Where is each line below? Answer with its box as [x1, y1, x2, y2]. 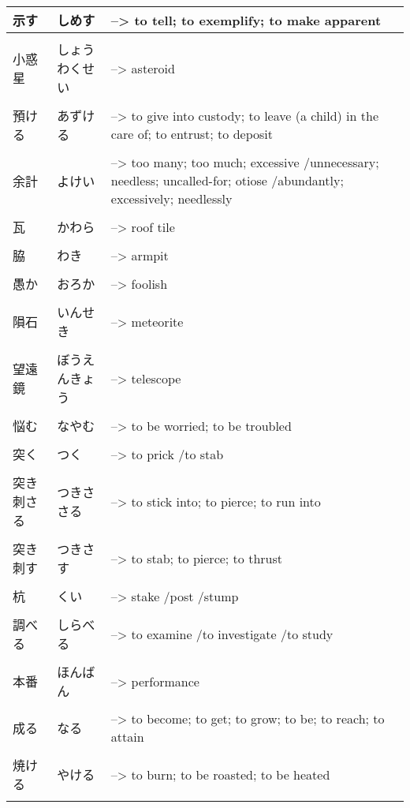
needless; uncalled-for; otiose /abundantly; [110, 171, 344, 189]
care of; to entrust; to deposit [110, 125, 273, 143]
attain [110, 728, 144, 746]
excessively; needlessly [110, 189, 233, 208]
